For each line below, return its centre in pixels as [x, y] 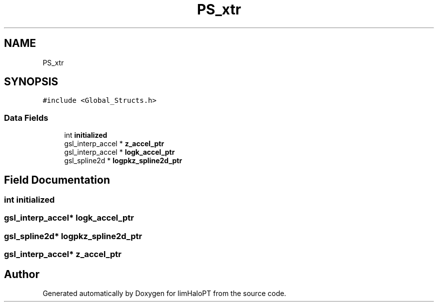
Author [22, 274]
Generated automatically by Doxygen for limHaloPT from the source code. [164, 293]
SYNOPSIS [31, 82]
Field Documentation [57, 180]
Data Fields [26, 118]
